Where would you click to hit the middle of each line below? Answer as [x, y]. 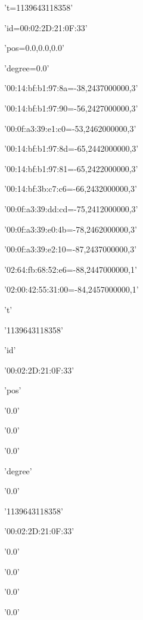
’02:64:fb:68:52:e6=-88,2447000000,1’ [71, 269]
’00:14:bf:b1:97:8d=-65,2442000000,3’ [71, 148]
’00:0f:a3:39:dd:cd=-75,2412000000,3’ [71, 208]
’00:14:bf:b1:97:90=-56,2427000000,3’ [71, 108]
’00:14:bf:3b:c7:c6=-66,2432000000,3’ [71, 189]
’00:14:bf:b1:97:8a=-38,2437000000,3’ [71, 88]
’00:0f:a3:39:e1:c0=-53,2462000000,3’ [70, 128]
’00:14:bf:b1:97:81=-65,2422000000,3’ [71, 168]
